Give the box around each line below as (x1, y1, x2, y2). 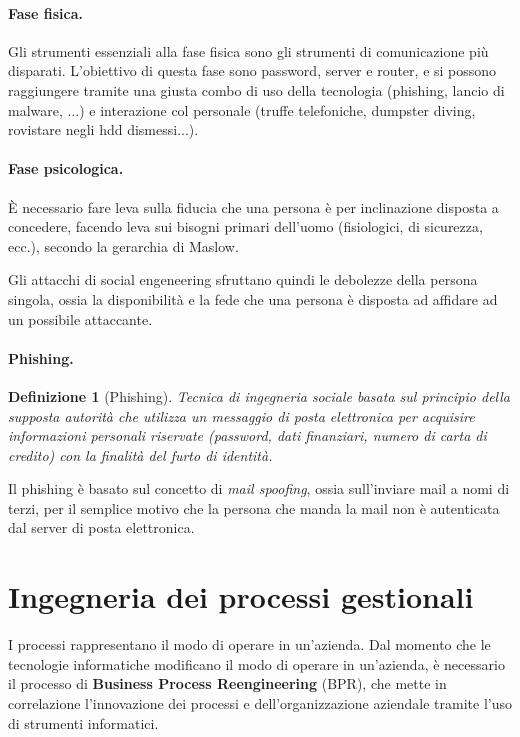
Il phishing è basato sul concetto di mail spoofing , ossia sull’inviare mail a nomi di (8, 478, 510, 499)
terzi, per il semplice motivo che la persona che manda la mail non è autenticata (8, 497, 500, 518)
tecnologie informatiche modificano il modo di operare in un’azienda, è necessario (8, 653, 505, 674)
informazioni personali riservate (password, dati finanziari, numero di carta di (8, 425, 487, 446)
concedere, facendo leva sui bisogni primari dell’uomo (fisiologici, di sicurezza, (8, 216, 483, 237)
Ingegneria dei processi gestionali (8, 576, 474, 617)
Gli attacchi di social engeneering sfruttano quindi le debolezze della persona (8, 269, 478, 290)
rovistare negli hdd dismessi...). (8, 119, 199, 140)
